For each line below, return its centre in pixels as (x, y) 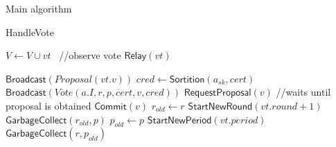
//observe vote (90, 55)
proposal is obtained (48, 105)
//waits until (303, 92)
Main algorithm (39, 8)
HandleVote (30, 32)
